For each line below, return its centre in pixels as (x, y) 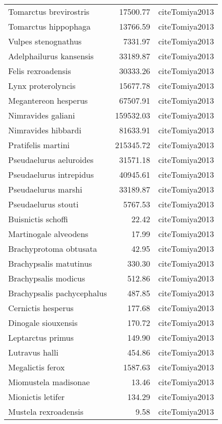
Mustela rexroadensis (46, 411)
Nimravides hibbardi (45, 130)
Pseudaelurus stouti (43, 204)
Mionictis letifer (37, 397)
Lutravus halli (34, 352)
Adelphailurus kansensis (51, 56)
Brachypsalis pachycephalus (58, 293)
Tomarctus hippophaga (50, 26)
